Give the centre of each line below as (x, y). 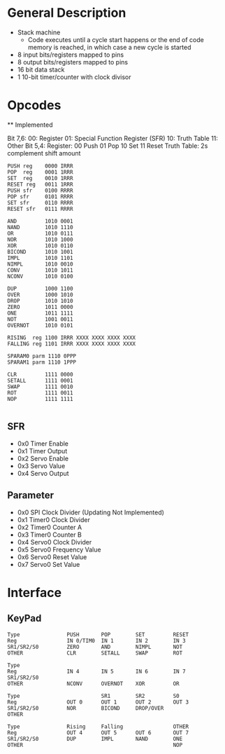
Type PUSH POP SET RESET (98, 635)
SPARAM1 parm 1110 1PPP (42, 362)
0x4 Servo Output (43, 473)
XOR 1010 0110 (40, 246)
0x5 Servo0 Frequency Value (59, 549)
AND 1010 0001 (40, 221)
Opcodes (34, 105)
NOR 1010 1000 (40, 240)
